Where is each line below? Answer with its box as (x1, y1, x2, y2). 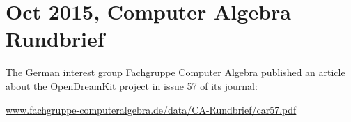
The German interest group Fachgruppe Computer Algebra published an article (6, 65, 345, 79)
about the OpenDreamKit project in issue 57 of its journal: (6, 78, 258, 93)
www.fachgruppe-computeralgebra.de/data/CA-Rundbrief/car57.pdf (6, 102, 297, 116)
